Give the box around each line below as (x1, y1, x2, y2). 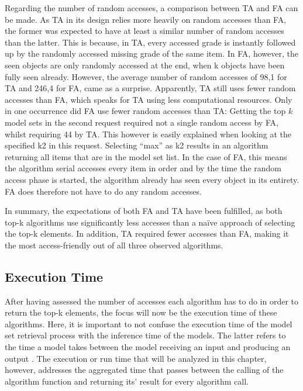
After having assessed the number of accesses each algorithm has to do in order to (5, 295, 299, 307)
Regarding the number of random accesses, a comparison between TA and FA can (5, 2, 298, 13)
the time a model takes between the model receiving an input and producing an (5, 341, 291, 353)
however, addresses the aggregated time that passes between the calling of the (5, 364, 284, 376)
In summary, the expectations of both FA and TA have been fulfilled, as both (5, 205, 283, 217)
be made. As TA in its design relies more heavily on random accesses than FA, (5, 13, 287, 25)
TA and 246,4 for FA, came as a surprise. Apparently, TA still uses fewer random (5, 82, 296, 94)
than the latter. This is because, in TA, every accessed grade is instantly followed (5, 36, 296, 48)
